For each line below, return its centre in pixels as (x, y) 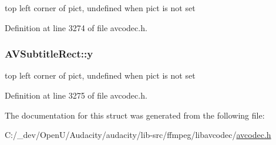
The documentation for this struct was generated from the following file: (135, 115)
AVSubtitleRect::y (49, 54)
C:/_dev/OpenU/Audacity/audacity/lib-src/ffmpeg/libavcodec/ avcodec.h (138, 135)
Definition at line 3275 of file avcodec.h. (76, 95)
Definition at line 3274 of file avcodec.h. (76, 27)
